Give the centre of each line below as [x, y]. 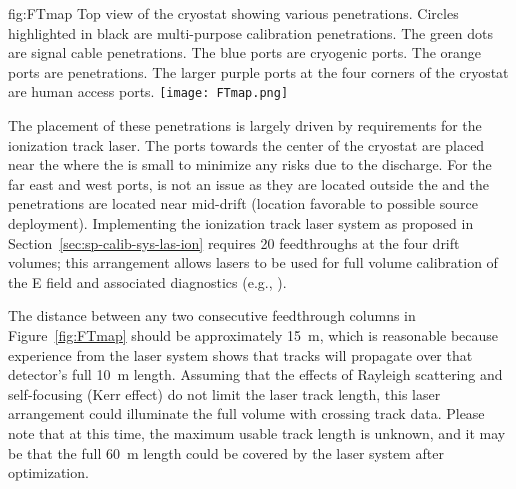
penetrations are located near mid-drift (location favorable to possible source [243, 203]
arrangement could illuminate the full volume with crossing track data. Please [246, 413]
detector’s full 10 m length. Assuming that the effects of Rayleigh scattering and [255, 374]
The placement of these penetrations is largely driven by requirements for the [245, 125]
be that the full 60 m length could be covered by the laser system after [226, 452]
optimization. [48, 472]
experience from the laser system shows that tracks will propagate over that [240, 354]
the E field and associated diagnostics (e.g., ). [147, 281]
